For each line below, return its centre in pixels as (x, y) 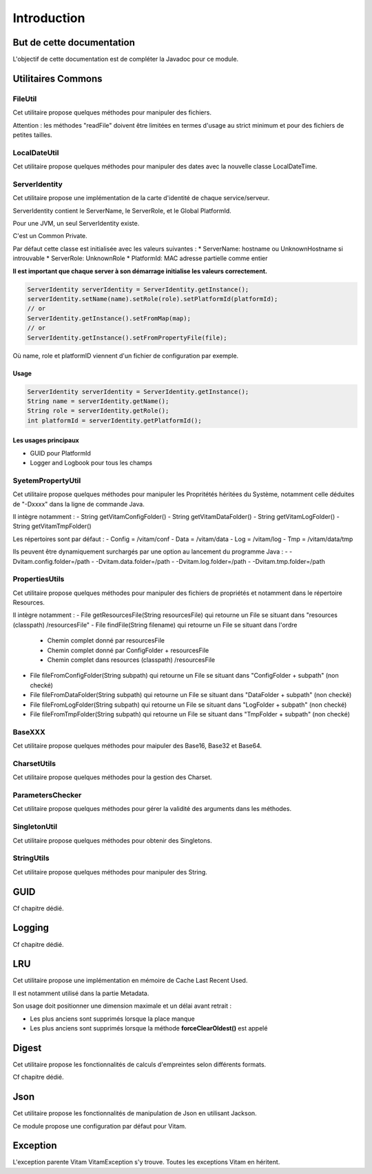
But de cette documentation (74, 42)
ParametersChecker (47, 795)
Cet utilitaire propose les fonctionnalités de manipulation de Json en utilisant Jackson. (135, 1113)
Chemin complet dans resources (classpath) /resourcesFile (131, 660)
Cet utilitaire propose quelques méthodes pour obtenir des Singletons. (113, 840)
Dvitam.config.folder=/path (51, 561)
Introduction (49, 18)
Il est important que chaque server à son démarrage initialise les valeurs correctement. (140, 271)
